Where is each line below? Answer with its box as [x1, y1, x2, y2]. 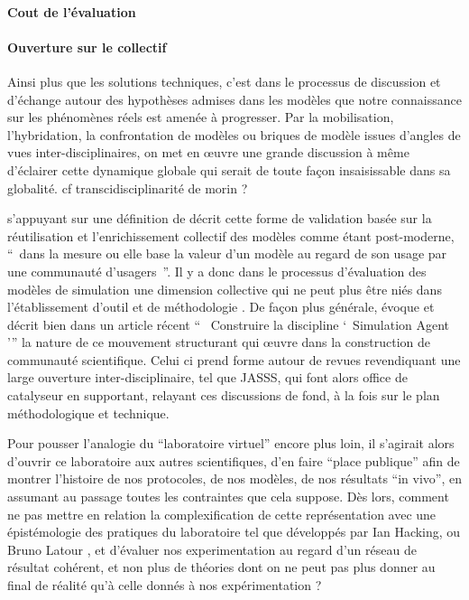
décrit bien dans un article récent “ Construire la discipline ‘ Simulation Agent [7, 314, 450, 333]
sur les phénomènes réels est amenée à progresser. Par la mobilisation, [7, 108, 394, 127]
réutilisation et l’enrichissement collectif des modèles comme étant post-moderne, [7, 226, 455, 245]
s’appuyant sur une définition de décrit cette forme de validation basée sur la [7, 209, 432, 228]
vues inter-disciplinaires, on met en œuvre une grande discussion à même [7, 143, 409, 162]
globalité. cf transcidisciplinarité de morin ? [7, 178, 248, 197]
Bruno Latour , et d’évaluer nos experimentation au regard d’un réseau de [7, 539, 417, 558]
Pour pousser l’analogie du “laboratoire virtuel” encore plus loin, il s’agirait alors [7, 434, 455, 453]
